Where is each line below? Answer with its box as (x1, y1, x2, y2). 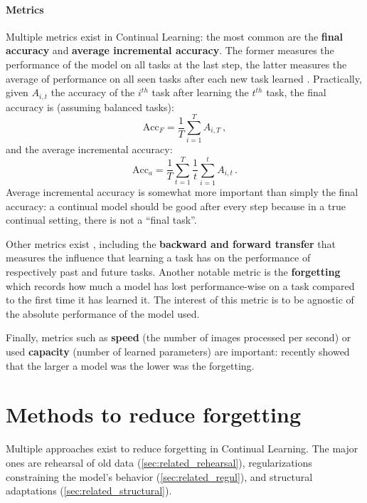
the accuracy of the (50, 85, 135, 100)
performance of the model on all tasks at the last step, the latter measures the (6, 56, 347, 71)
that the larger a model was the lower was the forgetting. (6, 358, 255, 373)
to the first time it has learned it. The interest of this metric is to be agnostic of (6, 292, 354, 307)
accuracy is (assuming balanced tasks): (6, 99, 174, 114)
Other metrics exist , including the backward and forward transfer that (6, 236, 336, 251)
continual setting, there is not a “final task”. (6, 212, 197, 227)
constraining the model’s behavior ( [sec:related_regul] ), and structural (6, 469, 313, 484)
